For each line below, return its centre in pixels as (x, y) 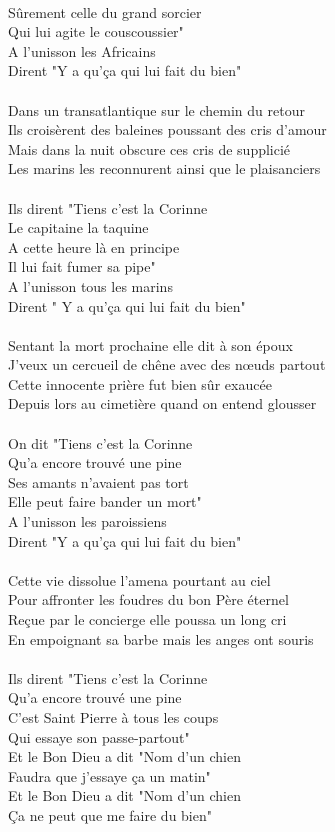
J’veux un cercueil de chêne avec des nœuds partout (167, 364)
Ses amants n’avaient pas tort (98, 481)
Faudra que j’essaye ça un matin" (109, 775)
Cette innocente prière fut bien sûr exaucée (140, 383)
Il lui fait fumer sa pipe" (82, 266)
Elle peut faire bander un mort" (105, 501)
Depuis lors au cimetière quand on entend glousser (162, 403)
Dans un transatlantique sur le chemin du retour (156, 109)
